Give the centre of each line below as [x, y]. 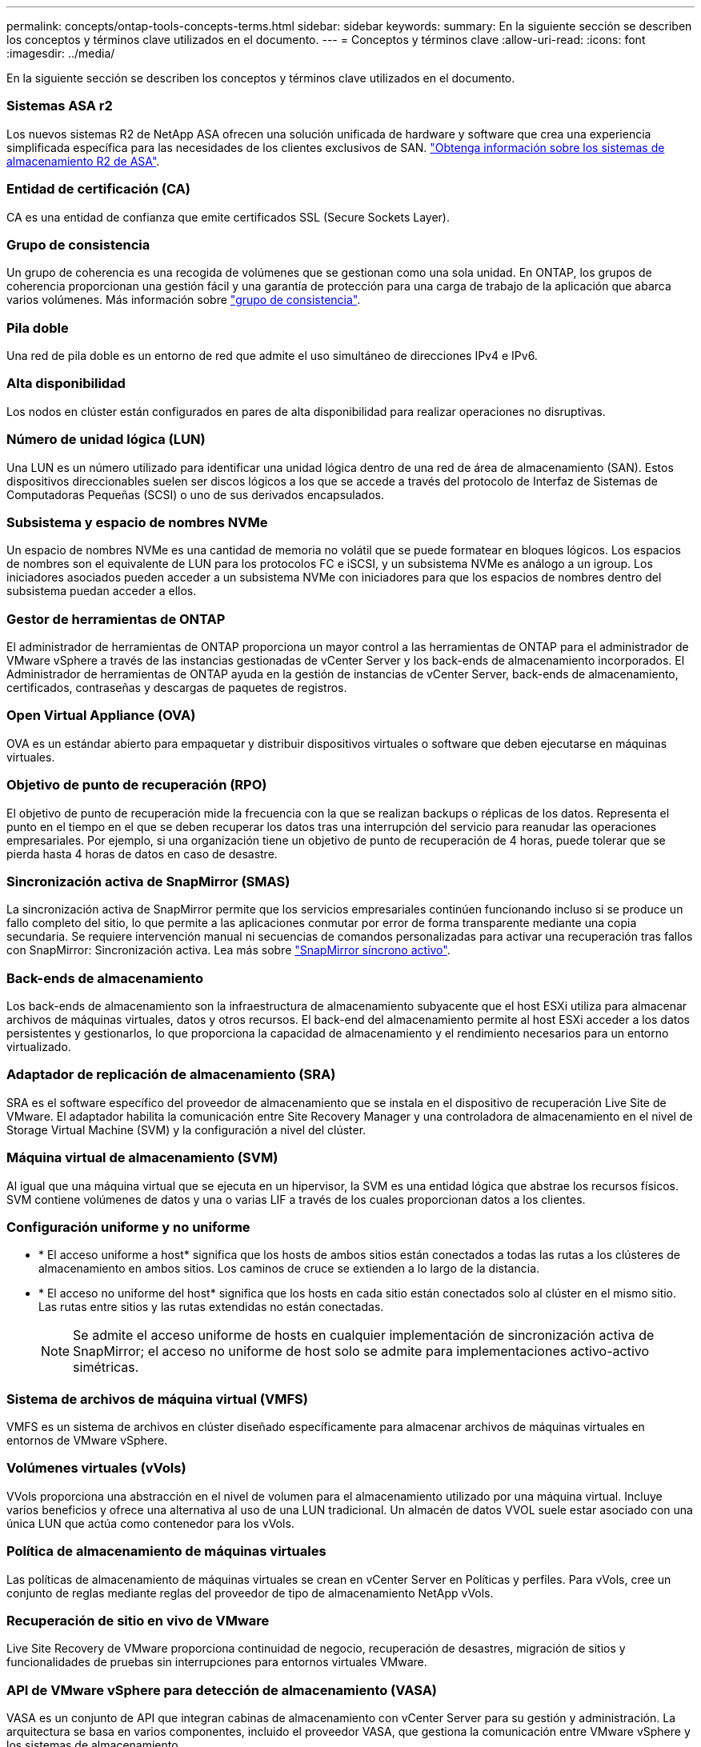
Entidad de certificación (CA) [98, 189]
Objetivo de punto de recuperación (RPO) [137, 785]
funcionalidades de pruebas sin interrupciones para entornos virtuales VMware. [217, 1662]
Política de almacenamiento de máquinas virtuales [166, 1551]
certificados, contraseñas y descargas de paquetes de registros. [177, 688]
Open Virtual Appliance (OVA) [101, 716]
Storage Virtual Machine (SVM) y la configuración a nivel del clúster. [186, 1129]
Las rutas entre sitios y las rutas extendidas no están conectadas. [211, 1307]
